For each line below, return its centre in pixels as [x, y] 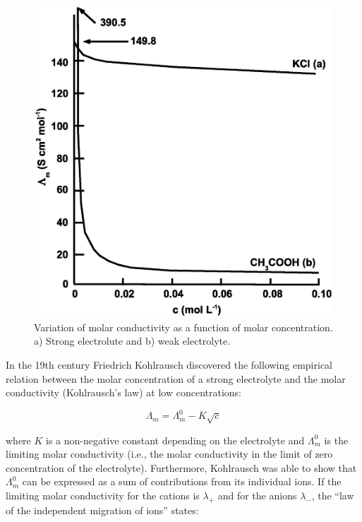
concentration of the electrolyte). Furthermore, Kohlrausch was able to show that [181, 467]
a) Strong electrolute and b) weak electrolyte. [132, 341]
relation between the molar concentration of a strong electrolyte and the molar [176, 378]
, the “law [333, 496]
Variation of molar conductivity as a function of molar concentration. [183, 327]
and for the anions [257, 496]
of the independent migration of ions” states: [102, 510]
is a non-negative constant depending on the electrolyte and [175, 440]
